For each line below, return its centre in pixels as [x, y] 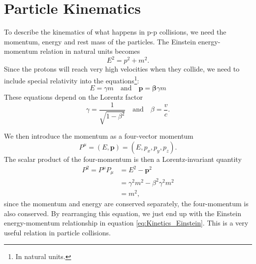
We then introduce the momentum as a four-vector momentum [99, 136]
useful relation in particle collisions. [57, 232]
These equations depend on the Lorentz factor [73, 97]
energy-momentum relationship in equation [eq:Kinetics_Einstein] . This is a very [126, 223]
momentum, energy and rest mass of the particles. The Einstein [100, 41]
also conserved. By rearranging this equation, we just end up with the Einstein [123, 213]
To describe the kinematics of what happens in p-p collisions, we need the [115, 32]
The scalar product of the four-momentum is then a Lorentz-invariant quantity [123, 159]
